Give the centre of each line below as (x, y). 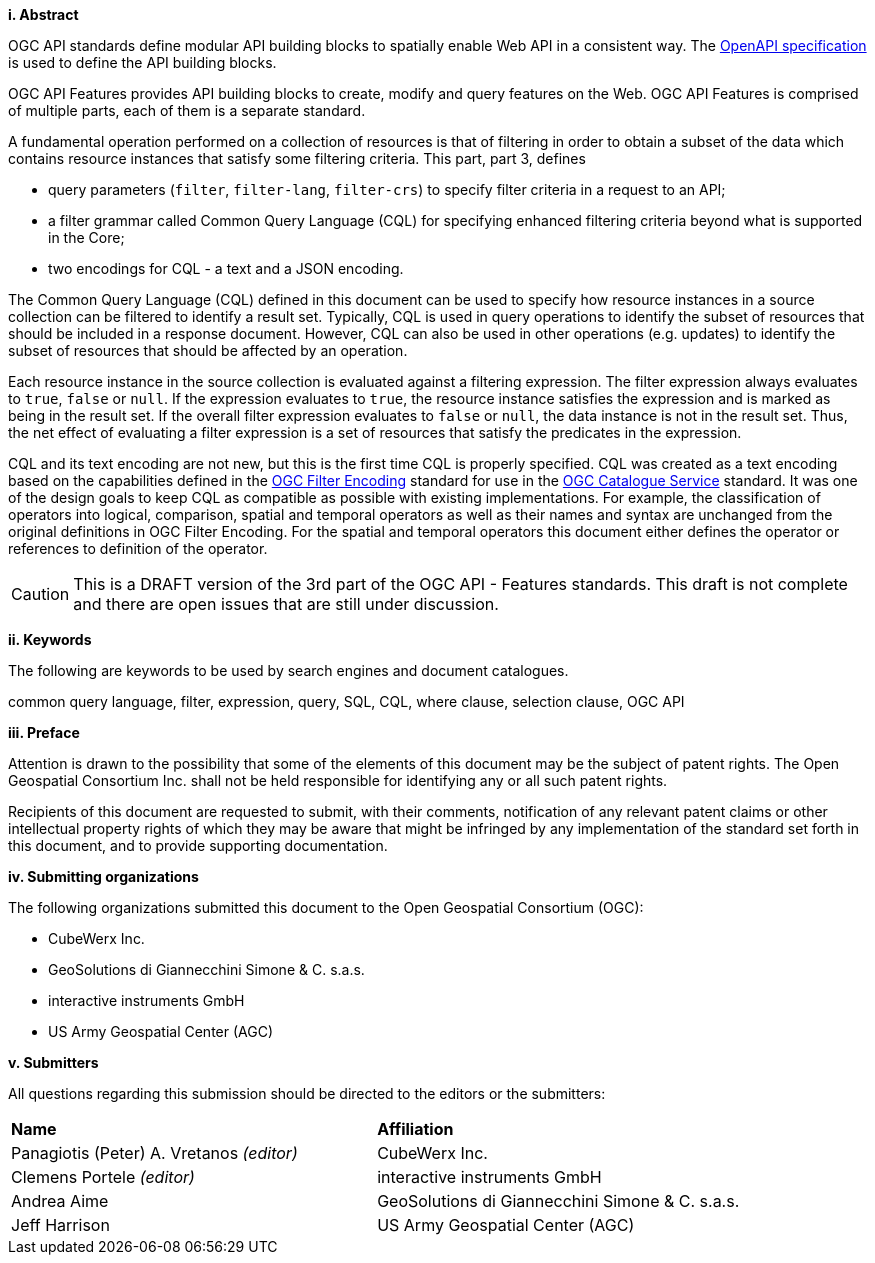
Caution (40, 594)
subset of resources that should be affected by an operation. (208, 350)
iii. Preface (44, 732)
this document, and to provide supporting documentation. (198, 845)
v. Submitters (53, 1062)
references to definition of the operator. (138, 548)
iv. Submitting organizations (103, 876)
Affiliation (415, 1129)
